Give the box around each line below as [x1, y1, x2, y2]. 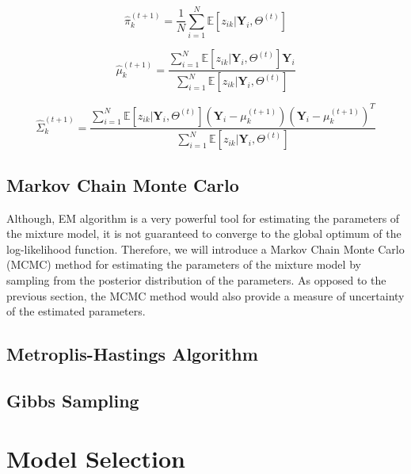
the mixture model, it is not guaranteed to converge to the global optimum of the [6, 225, 401, 242]
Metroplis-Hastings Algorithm [6, 342, 258, 366]
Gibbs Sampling [6, 388, 139, 412]
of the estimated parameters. [6, 303, 146, 319]
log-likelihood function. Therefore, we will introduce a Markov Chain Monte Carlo [6, 240, 405, 257]
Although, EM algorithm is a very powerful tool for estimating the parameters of [6, 209, 400, 226]
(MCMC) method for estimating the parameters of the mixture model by [6, 256, 361, 273]
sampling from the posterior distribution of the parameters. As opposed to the [6, 271, 386, 288]
